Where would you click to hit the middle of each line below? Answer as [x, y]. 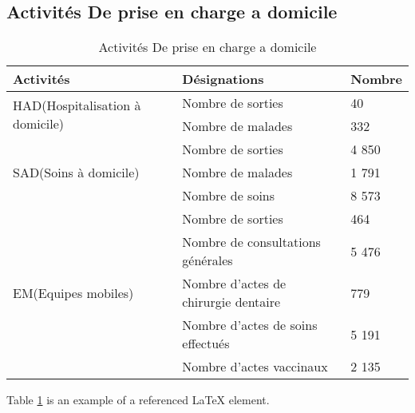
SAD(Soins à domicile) [76, 173]
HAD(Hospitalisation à [77, 105]
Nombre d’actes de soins [250, 325]
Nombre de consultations [251, 242]
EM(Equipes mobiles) [73, 292]
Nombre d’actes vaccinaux [255, 367]
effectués [206, 344]
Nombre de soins [229, 196]
